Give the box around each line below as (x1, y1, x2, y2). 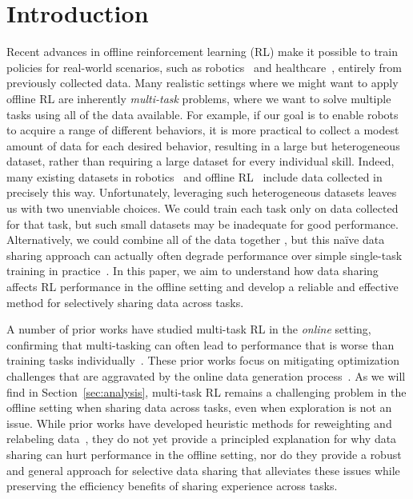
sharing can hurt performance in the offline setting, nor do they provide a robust (6, 445, 402, 462)
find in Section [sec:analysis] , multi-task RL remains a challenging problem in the (6, 383, 407, 400)
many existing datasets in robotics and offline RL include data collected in (6, 168, 383, 185)
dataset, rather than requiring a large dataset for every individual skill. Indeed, (6, 153, 395, 170)
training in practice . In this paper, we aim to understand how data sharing (6, 262, 379, 279)
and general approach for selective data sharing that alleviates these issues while (6, 461, 400, 478)
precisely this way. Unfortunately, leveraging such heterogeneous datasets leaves (6, 184, 397, 201)
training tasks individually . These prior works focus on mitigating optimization (6, 352, 399, 369)
